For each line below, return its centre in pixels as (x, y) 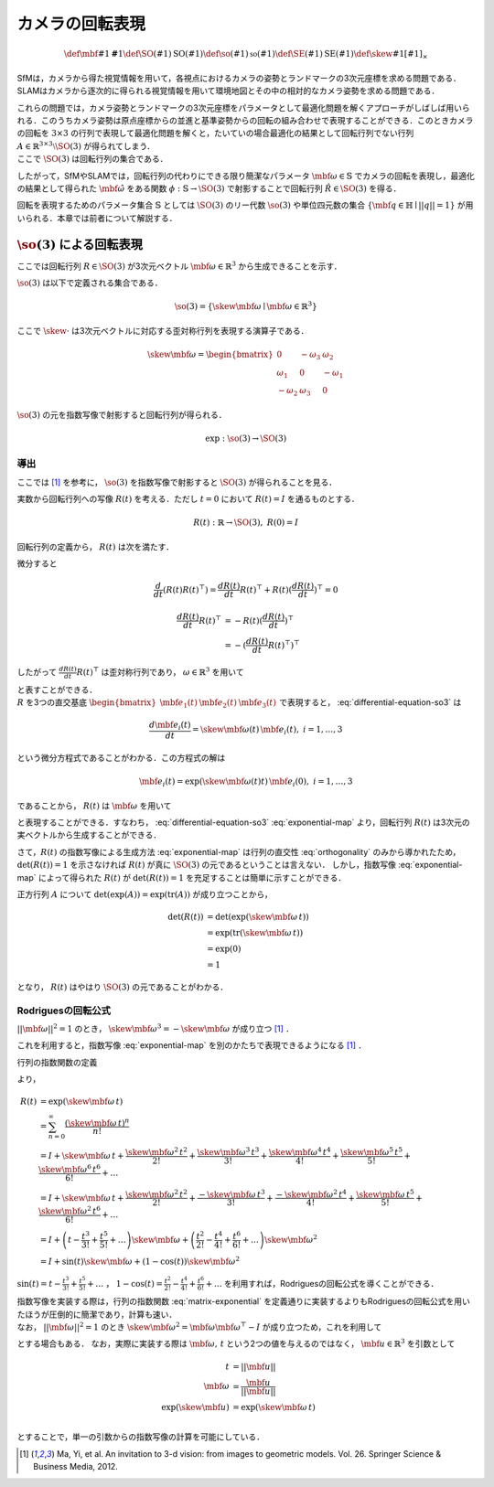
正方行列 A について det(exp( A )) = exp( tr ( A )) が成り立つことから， (145, 894)
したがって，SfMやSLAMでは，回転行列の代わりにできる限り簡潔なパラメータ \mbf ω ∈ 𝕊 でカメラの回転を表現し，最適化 (246, 176)
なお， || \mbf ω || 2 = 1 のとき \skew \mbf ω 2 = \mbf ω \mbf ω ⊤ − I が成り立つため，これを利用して (199, 1327)
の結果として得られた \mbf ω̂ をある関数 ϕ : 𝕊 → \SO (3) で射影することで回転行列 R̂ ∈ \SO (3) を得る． (209, 188)
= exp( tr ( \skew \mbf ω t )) (255, 933)
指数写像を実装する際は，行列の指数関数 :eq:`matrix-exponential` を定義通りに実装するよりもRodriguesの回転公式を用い (244, 1301)
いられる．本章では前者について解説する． (97, 218)
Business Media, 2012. (75, 1467)
